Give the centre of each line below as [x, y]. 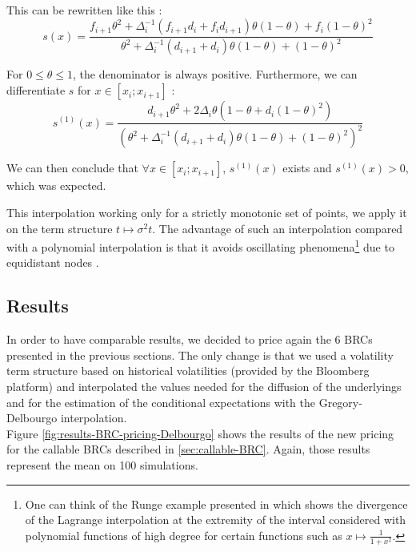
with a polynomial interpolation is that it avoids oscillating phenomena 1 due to [200, 246]
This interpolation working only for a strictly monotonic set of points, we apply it [207, 213]
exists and [307, 168]
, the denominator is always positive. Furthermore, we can [215, 74]
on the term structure [60, 228]
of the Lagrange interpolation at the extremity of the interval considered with [216, 520]
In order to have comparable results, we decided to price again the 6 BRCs [190, 339]
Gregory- [340, 402]
